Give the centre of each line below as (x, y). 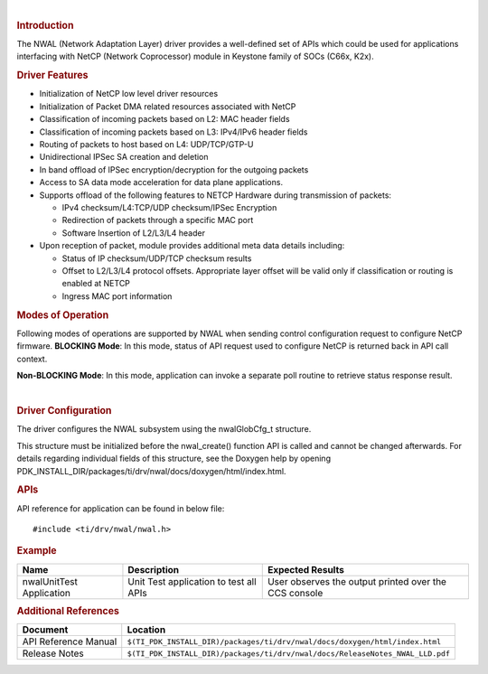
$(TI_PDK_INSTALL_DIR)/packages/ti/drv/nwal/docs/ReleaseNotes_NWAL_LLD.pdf (289, 654)
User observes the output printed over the (357, 581)
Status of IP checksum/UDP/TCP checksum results (157, 258)
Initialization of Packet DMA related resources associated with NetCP (168, 106)
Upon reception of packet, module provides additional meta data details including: (192, 246)
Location (146, 630)
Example (37, 551)
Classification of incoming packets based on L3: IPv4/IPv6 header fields (174, 132)
